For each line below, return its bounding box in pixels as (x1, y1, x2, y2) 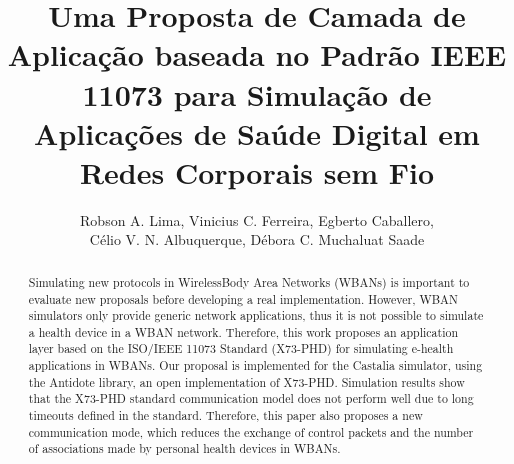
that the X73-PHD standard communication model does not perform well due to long (28, 390, 474, 407)
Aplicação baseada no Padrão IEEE (7, 34, 507, 75)
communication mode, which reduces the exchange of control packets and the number (28, 423, 474, 440)
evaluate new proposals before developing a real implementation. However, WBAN (28, 290, 458, 307)
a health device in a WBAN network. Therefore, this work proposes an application (28, 323, 459, 340)
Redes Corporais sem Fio (79, 151, 435, 192)
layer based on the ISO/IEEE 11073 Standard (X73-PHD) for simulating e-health (28, 340, 454, 357)
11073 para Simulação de (82, 73, 432, 114)
